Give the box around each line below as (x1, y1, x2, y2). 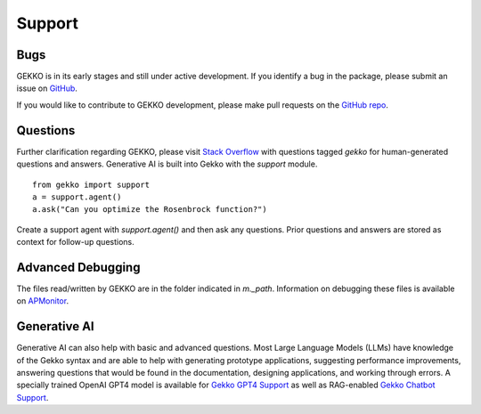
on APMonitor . (16, 296, 69, 306)
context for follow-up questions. (16, 237, 135, 248)
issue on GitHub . (16, 83, 77, 93)
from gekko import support (32, 179, 151, 190)
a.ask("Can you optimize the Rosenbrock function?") (32, 205, 267, 215)
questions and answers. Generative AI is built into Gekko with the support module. (16, 158, 318, 169)
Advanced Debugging (16, 259, 141, 275)
